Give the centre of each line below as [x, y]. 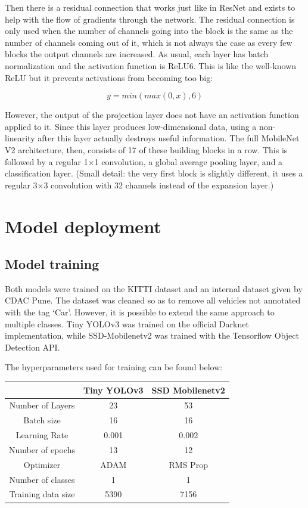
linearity [20, 138]
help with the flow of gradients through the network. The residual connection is [150, 19]
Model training [52, 264]
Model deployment [83, 226]
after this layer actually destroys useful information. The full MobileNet [169, 138]
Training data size [42, 494]
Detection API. [32, 347]
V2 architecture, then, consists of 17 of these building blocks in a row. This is [146, 149]
